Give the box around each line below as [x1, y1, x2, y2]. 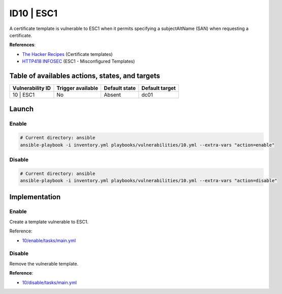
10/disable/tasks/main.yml [22, 279, 77, 285]
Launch [9, 105, 34, 113]
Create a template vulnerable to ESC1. [9, 219, 89, 225]
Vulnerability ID [12, 84, 51, 92]
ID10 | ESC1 [9, 8, 58, 19]
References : [9, 42, 36, 48]
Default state [104, 84, 136, 92]
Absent [104, 92, 121, 99]
